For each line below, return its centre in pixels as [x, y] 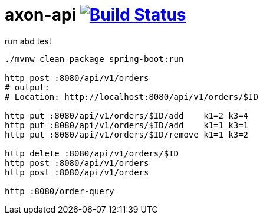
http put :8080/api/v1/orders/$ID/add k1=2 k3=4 [127, 115]
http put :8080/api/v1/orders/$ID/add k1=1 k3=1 [127, 125]
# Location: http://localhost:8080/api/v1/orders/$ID [131, 97]
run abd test [28, 41]
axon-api [41, 15]
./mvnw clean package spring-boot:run [94, 59]
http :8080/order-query [60, 191]
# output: [27, 87]
